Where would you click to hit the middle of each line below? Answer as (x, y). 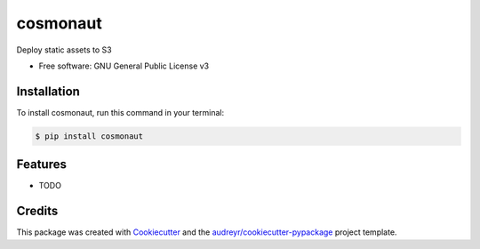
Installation (48, 91)
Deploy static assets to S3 (64, 50)
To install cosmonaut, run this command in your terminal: (120, 112)
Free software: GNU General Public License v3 (124, 66)
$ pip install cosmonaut (89, 136)
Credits (37, 211)
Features (41, 165)
